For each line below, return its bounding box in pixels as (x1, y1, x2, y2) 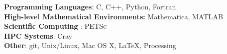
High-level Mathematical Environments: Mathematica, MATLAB (4, 11, 223, 21)
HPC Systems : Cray (4, 30, 72, 41)
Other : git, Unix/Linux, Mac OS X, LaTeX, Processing (4, 40, 176, 51)
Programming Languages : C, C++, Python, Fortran (4, 1, 176, 11)
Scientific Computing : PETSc (4, 21, 107, 31)
